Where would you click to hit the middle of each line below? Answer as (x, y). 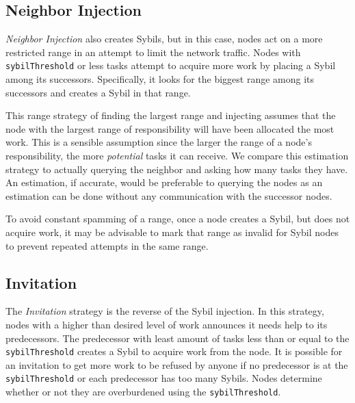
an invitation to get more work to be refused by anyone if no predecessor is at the (177, 364)
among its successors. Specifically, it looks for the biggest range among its (160, 79)
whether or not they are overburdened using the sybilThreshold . (143, 392)
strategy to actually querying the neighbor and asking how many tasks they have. (177, 169)
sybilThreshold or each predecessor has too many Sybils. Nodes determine (164, 378)
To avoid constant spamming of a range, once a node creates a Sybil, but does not (178, 219)
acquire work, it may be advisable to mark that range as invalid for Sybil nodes (172, 232)
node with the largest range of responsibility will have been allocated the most (170, 128)
